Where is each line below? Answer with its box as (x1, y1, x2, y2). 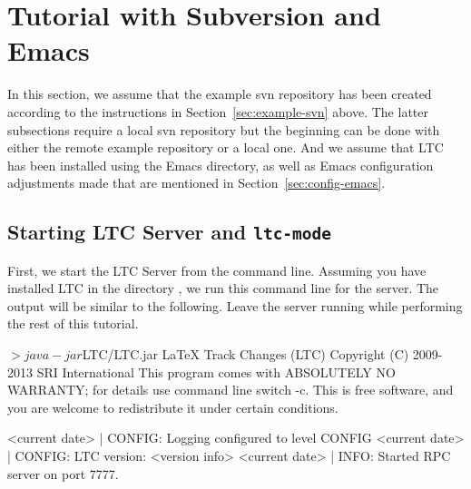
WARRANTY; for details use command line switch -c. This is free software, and (7, 380, 454, 399)
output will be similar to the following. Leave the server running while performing (7, 296, 463, 315)
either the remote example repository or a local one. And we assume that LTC (7, 138, 444, 157)
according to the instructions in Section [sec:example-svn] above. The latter (7, 102, 428, 121)
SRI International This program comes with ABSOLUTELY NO (36, 362, 396, 381)
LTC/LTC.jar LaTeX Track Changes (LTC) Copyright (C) (82, 345, 409, 364)
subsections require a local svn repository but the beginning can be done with (7, 120, 440, 139)
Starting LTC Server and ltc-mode (7, 218, 332, 246)
